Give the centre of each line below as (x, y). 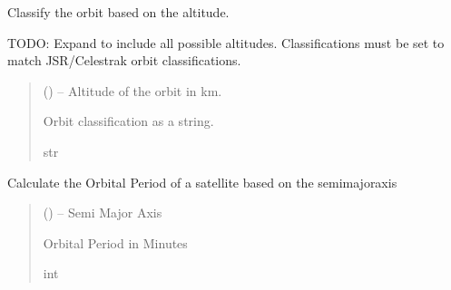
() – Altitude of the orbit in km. (132, 90)
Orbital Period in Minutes (115, 242)
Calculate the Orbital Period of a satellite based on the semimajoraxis (202, 182)
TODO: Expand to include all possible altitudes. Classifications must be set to (226, 42)
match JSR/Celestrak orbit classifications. (124, 60)
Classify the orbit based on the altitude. (118, 12)
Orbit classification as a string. (128, 121)
